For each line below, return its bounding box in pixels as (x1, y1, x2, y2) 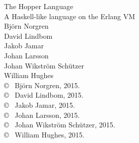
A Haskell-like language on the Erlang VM (4, 11, 135, 21)
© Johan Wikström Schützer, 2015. (4, 119, 115, 130)
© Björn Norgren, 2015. (4, 80, 80, 90)
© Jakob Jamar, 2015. (4, 99, 75, 110)
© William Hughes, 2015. (4, 129, 85, 139)
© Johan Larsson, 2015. (4, 109, 80, 120)
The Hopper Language (4, 1, 74, 11)
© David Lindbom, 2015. (4, 90, 84, 100)
